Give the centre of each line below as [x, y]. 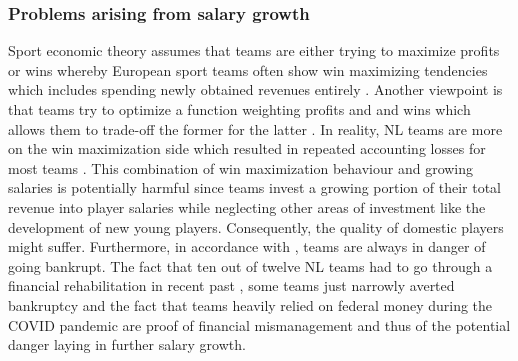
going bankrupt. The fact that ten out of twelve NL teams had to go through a [250, 265]
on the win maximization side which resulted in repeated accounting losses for [247, 148]
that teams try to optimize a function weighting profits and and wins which [239, 109]
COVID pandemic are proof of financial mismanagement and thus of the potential [259, 324]
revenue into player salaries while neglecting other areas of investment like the [247, 206]
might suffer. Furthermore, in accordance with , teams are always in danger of [247, 246]
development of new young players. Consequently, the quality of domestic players [256, 226]
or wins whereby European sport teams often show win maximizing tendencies [248, 69]
